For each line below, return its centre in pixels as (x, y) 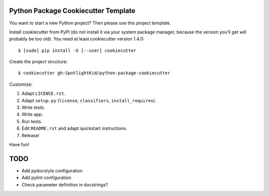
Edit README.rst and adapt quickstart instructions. (74, 128)
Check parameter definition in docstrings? (65, 185)
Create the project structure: (38, 62)
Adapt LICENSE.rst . (44, 94)
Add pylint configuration (47, 178)
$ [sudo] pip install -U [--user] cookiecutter (77, 50)
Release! (31, 135)
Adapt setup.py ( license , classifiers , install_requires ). (89, 100)
